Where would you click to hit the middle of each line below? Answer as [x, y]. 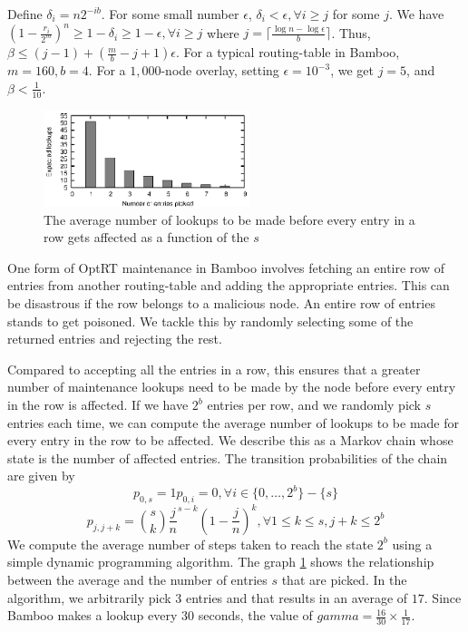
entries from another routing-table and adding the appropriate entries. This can [229, 285]
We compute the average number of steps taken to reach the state [190, 544]
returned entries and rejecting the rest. [115, 339]
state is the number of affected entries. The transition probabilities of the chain [228, 457]
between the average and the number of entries [137, 579]
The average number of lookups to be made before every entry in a [229, 219]
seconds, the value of [255, 615]
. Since [443, 597]
